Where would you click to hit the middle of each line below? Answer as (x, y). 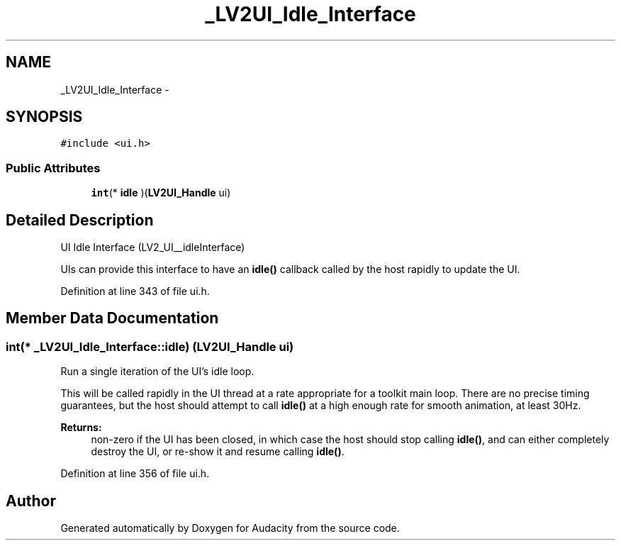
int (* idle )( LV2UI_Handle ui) (161, 193)
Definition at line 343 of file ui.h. (135, 291)
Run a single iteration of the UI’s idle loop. (157, 372)
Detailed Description (80, 220)
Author (31, 501)
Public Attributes (53, 168)
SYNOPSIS (44, 117)
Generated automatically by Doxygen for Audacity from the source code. (230, 528)
